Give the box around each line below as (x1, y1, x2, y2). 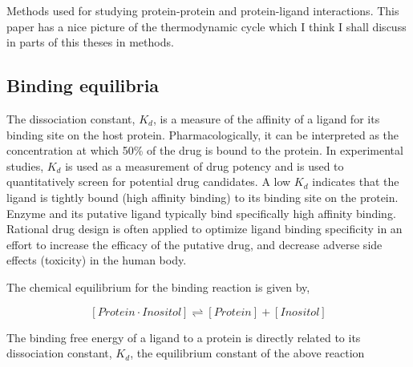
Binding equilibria (6, 73, 160, 98)
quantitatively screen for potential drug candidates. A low (6, 173, 291, 190)
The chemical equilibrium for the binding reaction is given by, (6, 278, 310, 295)
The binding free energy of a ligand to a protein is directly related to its (6, 329, 361, 345)
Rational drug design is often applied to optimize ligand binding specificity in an (6, 220, 403, 237)
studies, (6, 157, 44, 174)
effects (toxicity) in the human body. (6, 252, 187, 268)
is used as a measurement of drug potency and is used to (65, 157, 344, 174)
